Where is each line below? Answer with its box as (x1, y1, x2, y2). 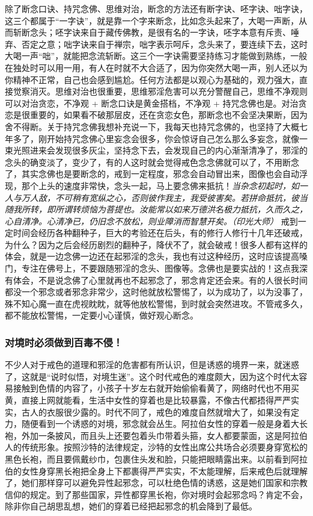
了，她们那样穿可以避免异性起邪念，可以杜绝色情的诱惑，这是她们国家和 (5, 476, 291, 489)
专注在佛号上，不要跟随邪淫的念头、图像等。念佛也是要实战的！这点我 (21, 262, 299, 275)
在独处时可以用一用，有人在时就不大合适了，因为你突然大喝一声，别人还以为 (5, 61, 308, 73)
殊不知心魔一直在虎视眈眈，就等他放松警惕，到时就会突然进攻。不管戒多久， (5, 297, 308, 309)
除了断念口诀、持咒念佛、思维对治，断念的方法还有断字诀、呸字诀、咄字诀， (5, 2, 308, 14)
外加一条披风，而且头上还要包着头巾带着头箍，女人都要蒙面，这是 (21, 429, 282, 441)
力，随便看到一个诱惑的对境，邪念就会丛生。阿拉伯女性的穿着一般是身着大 (5, 417, 299, 430)
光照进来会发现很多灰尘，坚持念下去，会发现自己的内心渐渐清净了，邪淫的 (13, 144, 308, 157)
